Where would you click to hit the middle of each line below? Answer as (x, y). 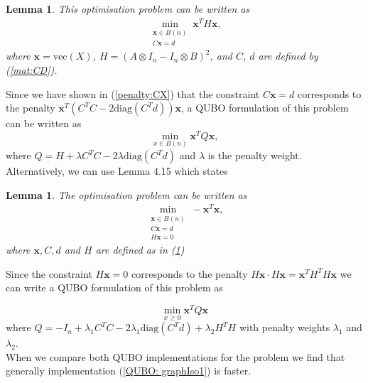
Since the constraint (49, 273)
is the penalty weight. (255, 155)
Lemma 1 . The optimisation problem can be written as (126, 194)
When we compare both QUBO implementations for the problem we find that (175, 356)
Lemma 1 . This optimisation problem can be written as (128, 9)
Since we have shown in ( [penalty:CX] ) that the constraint (133, 93)
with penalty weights (285, 327)
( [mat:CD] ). (32, 69)
